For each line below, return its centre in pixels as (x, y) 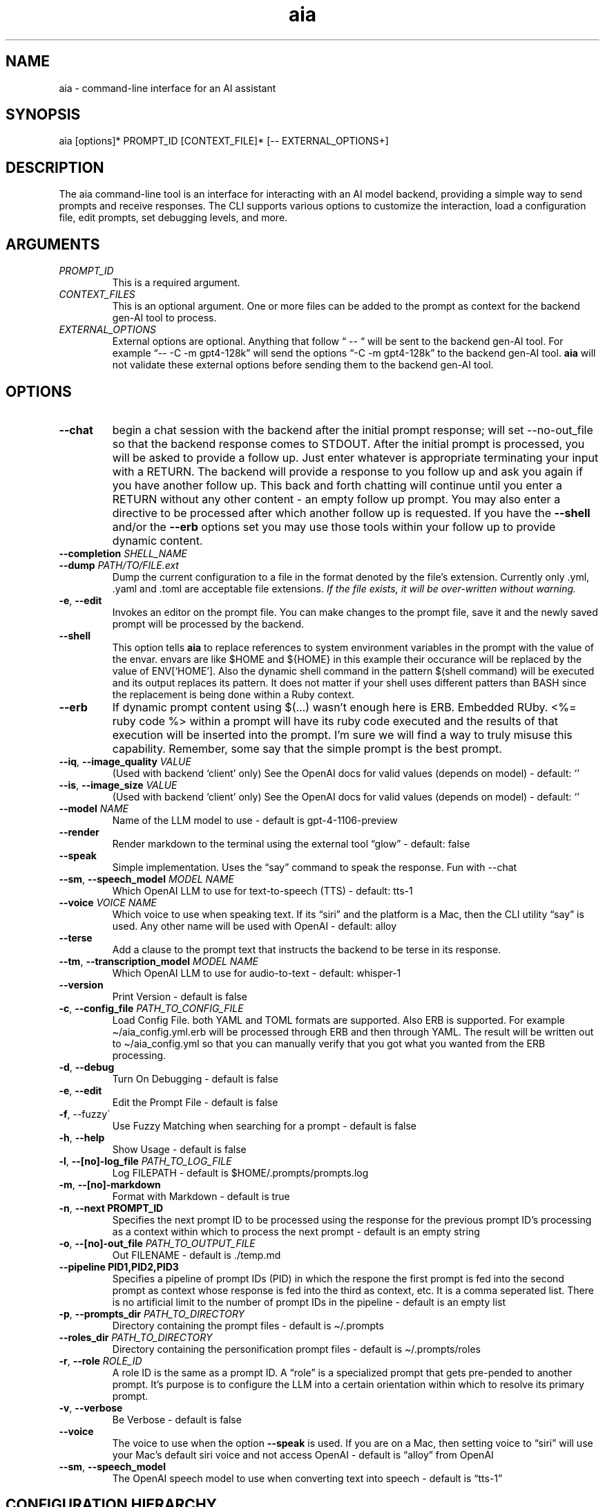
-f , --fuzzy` (85, 1114)
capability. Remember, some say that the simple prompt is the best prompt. (307, 748)
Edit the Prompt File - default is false (195, 1102)
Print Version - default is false (180, 996)
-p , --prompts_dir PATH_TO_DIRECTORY (152, 1313)
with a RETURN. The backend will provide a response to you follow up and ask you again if (347, 471)
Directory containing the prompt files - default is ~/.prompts (248, 1325)
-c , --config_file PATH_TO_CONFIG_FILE (151, 1008)
